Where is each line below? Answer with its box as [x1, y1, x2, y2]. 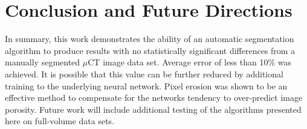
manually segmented [5, 56, 80, 68]
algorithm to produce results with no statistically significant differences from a [5, 44, 296, 56]
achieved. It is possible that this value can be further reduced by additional [5, 67, 283, 80]
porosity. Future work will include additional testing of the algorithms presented [5, 103, 302, 115]
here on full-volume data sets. [5, 115, 115, 127]
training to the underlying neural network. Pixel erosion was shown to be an [5, 79, 288, 92]
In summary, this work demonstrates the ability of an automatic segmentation [5, 32, 294, 45]
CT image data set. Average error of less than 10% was [88, 56, 292, 68]
